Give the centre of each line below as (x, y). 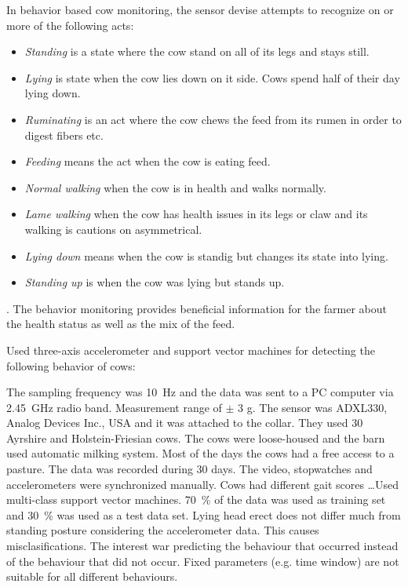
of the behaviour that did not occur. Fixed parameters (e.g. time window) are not (203, 561)
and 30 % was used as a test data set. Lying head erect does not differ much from (204, 514)
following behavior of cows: (71, 365)
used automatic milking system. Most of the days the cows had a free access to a (200, 453)
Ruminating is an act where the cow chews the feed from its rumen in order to (213, 119)
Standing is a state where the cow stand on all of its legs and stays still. (197, 51)
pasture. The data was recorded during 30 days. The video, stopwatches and (189, 469)
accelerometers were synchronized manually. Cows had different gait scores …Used (202, 484)
